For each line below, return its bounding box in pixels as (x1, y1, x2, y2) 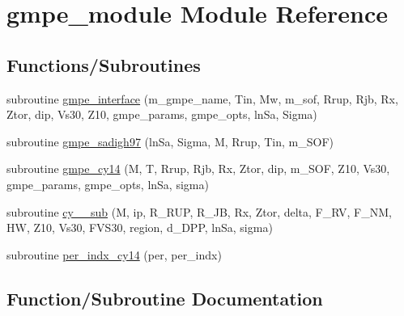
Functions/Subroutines (6, 52, 201, 77)
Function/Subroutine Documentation (6, 285, 323, 310)
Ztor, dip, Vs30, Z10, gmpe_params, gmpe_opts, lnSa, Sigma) (6, 106, 317, 123)
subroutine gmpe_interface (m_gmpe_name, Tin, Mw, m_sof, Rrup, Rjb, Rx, (6, 90, 398, 107)
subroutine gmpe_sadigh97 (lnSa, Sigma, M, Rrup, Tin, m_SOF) (6, 133, 334, 150)
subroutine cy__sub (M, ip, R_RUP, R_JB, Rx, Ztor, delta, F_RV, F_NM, (6, 203, 392, 220)
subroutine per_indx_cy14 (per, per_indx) (6, 246, 222, 263)
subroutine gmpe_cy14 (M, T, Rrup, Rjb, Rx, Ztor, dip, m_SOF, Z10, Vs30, (6, 160, 390, 177)
